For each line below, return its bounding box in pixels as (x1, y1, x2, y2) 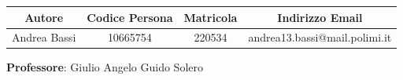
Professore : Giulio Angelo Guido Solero (6, 59, 203, 75)
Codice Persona (87, 9, 173, 25)
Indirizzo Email (277, 9, 363, 25)
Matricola (183, 9, 238, 25)
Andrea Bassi (12, 29, 76, 45)
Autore (24, 9, 64, 25)
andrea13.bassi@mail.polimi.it (248, 29, 392, 45)
